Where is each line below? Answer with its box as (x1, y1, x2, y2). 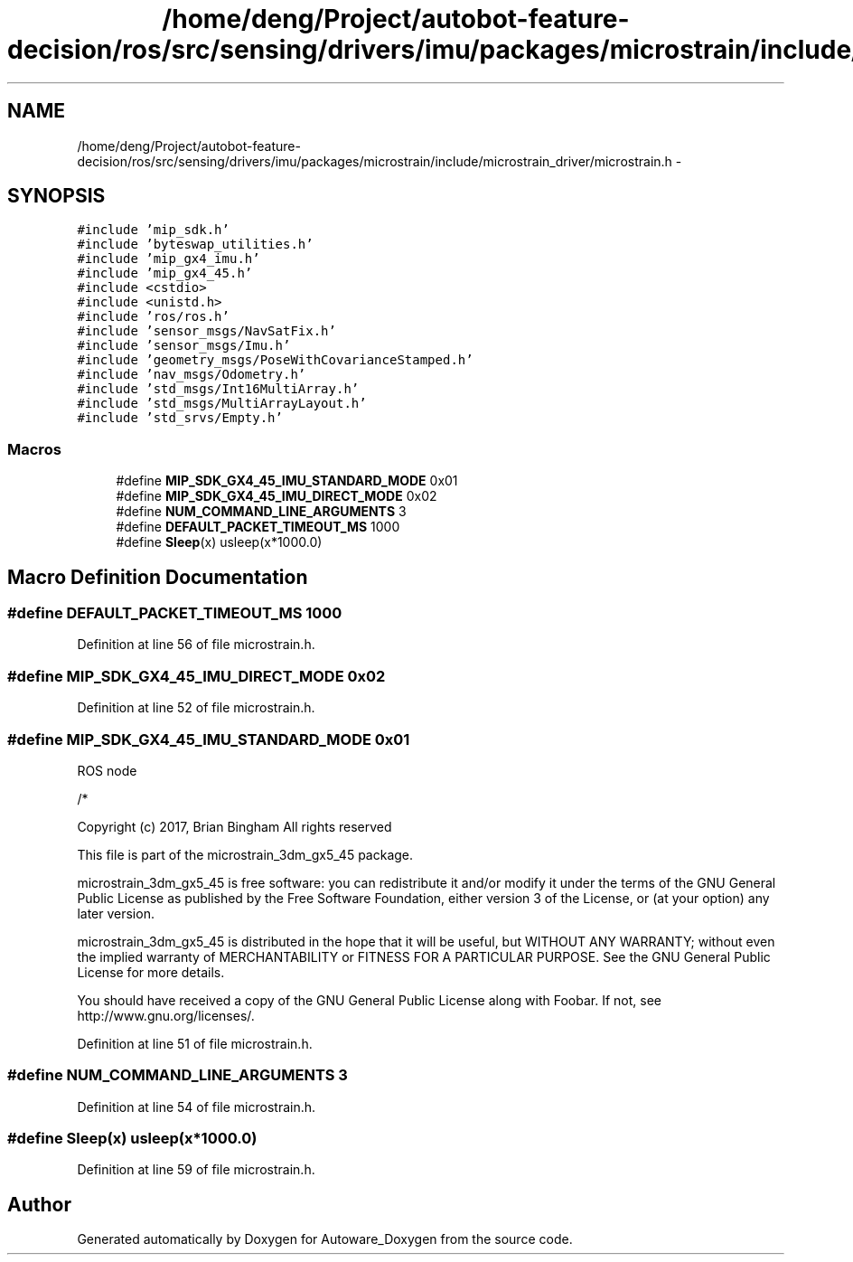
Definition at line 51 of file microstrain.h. (77, 1035, 313, 1051)
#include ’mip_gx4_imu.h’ (77, 251, 260, 267)
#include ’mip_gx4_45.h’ (77, 266, 253, 281)
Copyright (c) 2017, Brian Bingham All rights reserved (77, 818, 392, 834)
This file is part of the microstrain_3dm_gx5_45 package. (77, 846, 414, 862)
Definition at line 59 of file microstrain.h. (77, 1162, 315, 1178)
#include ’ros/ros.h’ (77, 309, 230, 325)
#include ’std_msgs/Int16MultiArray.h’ (77, 381, 360, 397)
